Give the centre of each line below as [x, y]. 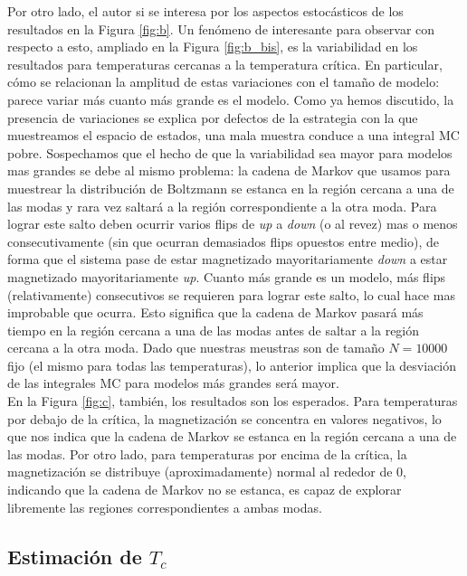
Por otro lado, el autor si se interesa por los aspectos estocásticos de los [205, 11]
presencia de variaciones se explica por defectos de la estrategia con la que [213, 117]
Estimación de [75, 556]
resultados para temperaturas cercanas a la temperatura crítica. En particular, [225, 64]
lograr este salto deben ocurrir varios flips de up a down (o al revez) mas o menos [233, 224]
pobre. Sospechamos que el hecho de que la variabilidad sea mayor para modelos [230, 152]
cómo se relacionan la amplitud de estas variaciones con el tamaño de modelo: [224, 82]
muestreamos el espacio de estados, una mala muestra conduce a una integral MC [233, 135]
